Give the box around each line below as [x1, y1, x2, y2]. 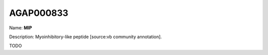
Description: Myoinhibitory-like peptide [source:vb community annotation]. [9, 34, 162, 40]
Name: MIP [9, 25, 32, 31]
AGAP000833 [9, 7, 68, 18]
